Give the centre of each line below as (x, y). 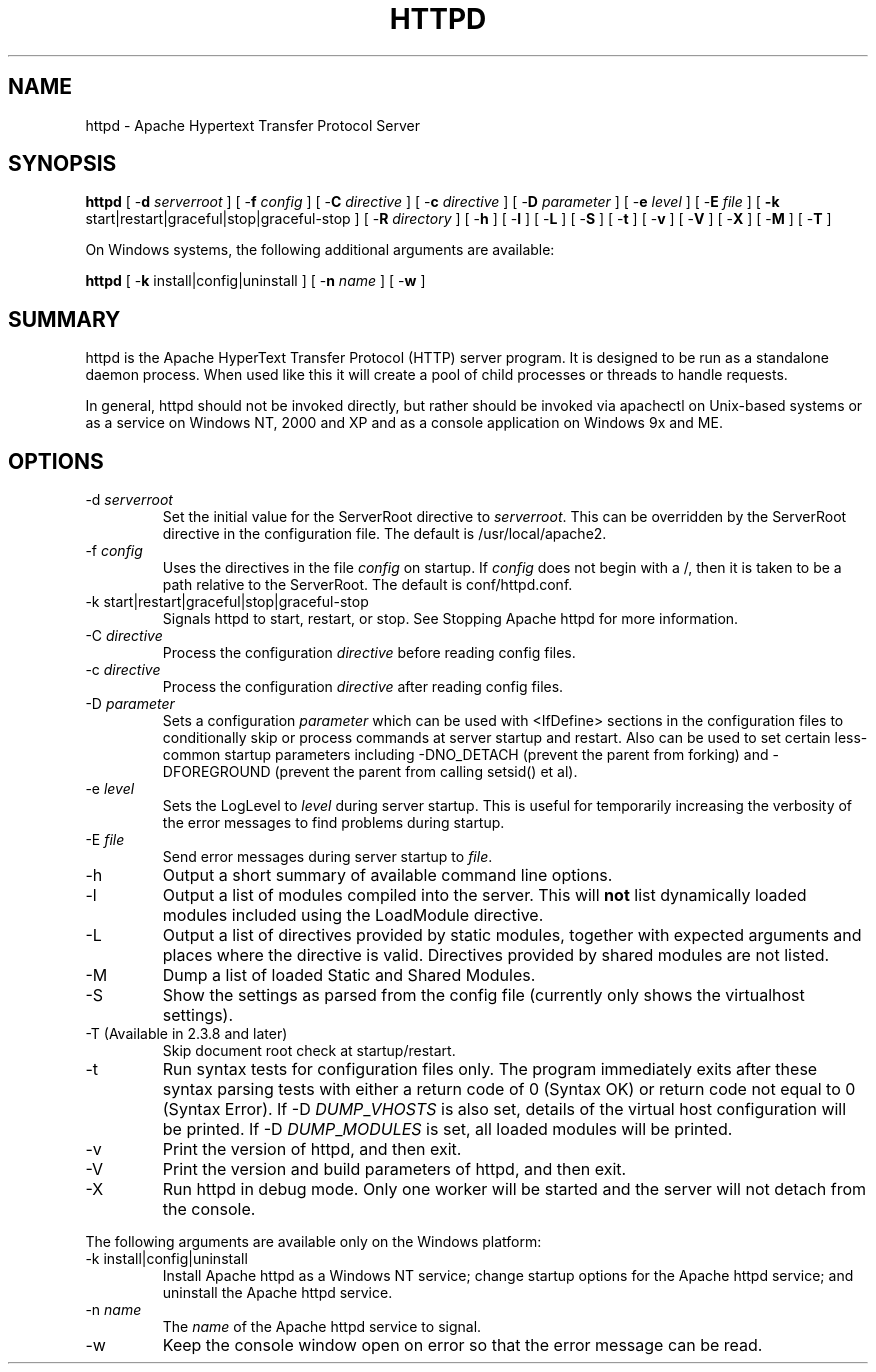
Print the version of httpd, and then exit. (312, 1149)
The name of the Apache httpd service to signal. (322, 1327)
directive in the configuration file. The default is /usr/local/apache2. (384, 534)
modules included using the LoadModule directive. (353, 915)
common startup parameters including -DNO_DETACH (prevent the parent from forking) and (465, 755)
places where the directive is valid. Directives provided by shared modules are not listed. (496, 955)
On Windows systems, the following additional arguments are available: (320, 250)
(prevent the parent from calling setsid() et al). (426, 772)
